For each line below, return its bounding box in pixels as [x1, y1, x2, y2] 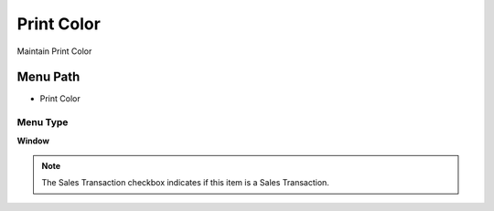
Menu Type [16, 116, 69, 129]
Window [16, 135, 50, 146]
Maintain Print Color [16, 46, 92, 57]
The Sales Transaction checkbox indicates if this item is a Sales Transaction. [41, 177, 329, 188]
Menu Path [16, 69, 81, 85]
